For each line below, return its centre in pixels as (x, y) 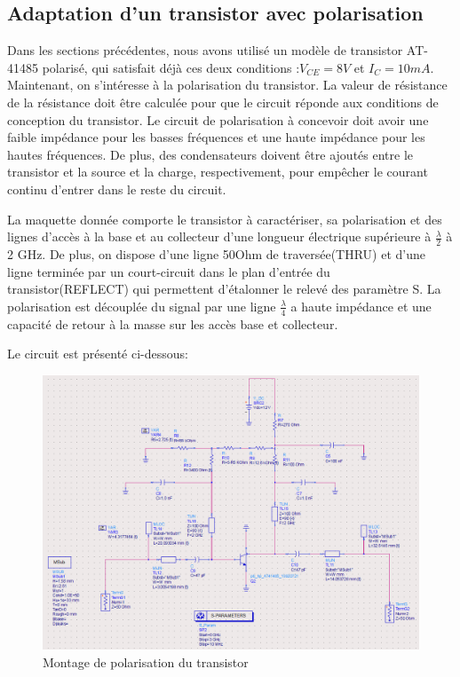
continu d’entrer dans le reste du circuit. (117, 189)
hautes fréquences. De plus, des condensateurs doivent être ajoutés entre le (210, 154)
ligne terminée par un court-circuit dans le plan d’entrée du (169, 271)
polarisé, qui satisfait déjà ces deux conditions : (171, 67)
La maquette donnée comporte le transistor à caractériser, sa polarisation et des (225, 219)
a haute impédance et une (361, 306)
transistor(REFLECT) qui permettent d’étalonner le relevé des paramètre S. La (224, 289)
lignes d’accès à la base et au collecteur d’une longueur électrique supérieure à (219, 236)
